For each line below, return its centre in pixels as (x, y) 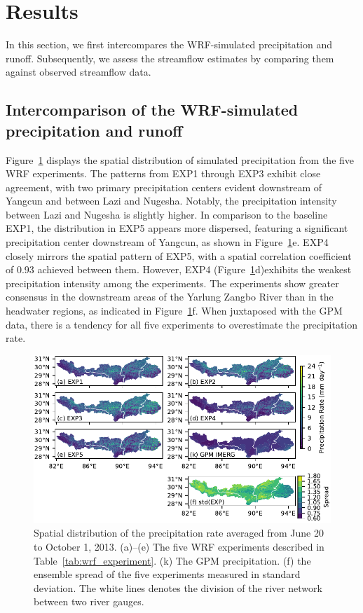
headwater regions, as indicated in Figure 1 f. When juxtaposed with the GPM (174, 311)
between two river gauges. (89, 601)
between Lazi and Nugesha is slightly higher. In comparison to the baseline (167, 214)
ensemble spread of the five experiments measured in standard (167, 574)
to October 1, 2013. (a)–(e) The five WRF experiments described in (179, 546)
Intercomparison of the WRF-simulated (152, 110)
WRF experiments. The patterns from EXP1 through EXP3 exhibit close (163, 173)
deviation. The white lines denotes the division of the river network (178, 587)
